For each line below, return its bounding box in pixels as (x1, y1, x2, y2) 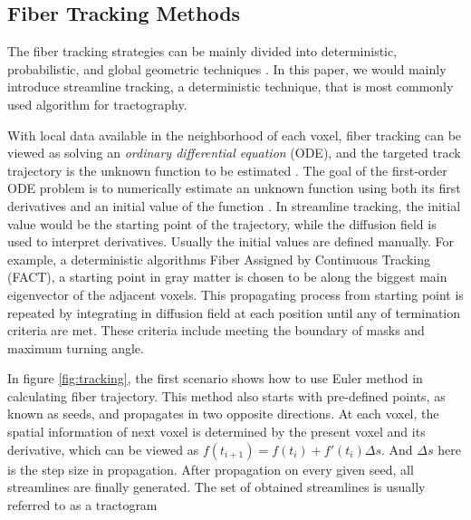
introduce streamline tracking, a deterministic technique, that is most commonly (7, 77, 454, 96)
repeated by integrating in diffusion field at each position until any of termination (7, 303, 461, 322)
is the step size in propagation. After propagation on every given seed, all (7, 459, 414, 478)
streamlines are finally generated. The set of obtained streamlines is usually (7, 477, 426, 496)
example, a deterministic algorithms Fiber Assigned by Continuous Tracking (7, 249, 431, 268)
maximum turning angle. (7, 338, 144, 357)
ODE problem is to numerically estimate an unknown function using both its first (7, 178, 461, 197)
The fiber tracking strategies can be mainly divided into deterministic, (7, 42, 398, 61)
